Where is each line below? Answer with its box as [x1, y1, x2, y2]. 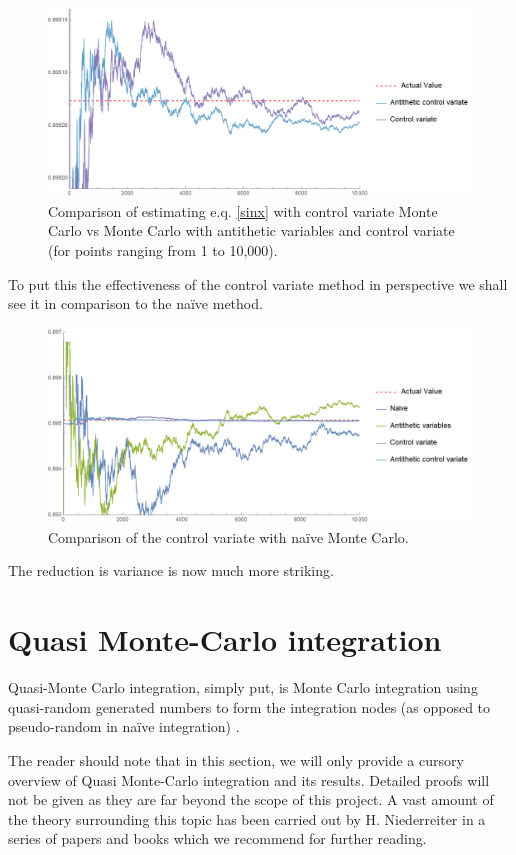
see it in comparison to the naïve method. [8, 293, 263, 314]
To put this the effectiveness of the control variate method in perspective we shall [8, 273, 508, 294]
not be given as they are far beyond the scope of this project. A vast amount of [8, 789, 494, 810]
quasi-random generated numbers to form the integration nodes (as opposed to [8, 696, 491, 717]
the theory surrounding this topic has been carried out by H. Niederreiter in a [8, 808, 486, 829]
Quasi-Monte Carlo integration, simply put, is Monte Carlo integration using [8, 677, 478, 698]
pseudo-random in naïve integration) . [8, 716, 240, 737]
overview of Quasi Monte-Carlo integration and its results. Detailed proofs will [8, 769, 490, 790]
